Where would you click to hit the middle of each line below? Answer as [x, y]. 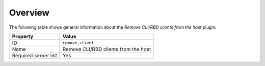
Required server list [35, 55]
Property [23, 36]
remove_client [78, 43]
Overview [29, 13]
